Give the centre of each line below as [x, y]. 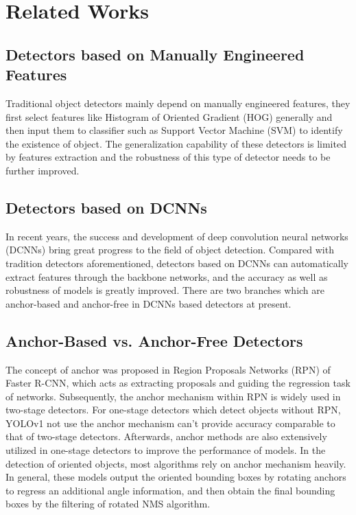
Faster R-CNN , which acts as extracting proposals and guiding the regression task [178, 383]
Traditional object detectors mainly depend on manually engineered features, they [178, 103]
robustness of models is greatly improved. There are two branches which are [165, 290]
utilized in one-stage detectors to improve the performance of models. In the [166, 450]
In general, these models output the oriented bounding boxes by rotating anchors [176, 477]
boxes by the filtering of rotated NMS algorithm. [108, 504]
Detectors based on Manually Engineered [155, 54]
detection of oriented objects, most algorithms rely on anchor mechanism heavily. [176, 463]
